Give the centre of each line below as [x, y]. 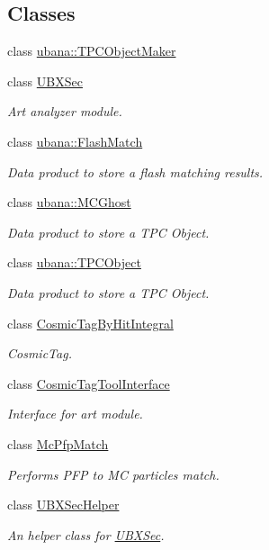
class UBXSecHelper [63, 505]
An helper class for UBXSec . [86, 534]
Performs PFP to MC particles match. [113, 474]
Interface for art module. [75, 414]
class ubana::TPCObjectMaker [92, 51]
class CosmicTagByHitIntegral [90, 323]
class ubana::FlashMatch [75, 141]
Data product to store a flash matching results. [135, 171]
